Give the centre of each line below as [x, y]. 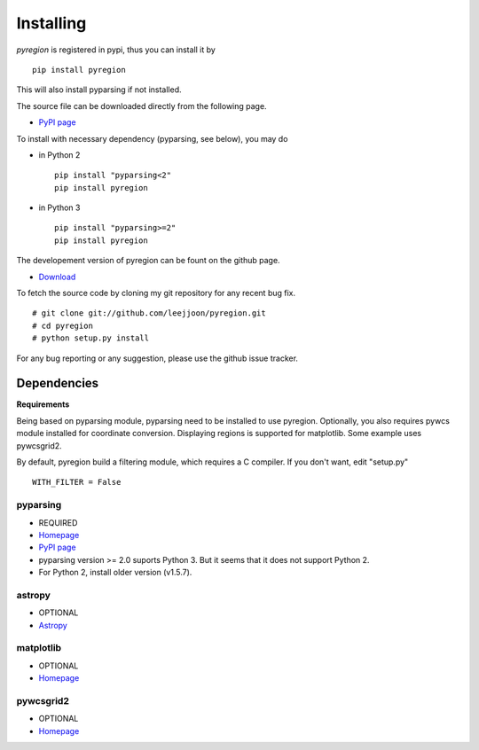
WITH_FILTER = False [77, 482]
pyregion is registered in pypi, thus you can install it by [116, 50]
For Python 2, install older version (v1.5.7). [115, 573]
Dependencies [58, 383]
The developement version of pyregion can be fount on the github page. [148, 261]
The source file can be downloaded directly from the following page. [141, 105]
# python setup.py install [91, 338]
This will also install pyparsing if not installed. [99, 90]
